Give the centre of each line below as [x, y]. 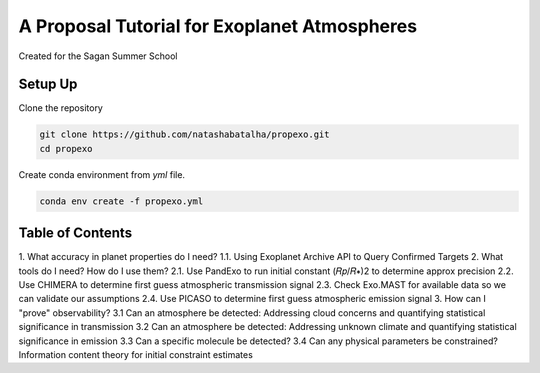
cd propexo [66, 148]
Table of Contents [75, 233]
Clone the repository [61, 108]
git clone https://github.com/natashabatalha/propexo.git [184, 134]
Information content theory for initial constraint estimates [136, 355]
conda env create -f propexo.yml [121, 201]
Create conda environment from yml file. [101, 174]
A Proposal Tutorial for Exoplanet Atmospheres [218, 26]
